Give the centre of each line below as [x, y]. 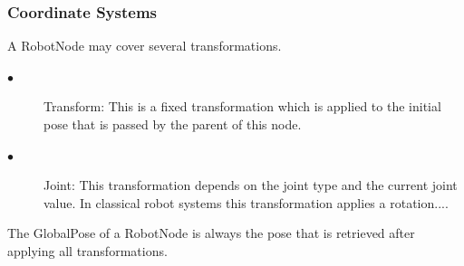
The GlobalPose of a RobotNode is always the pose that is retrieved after [211, 233]
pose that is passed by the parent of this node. [173, 124]
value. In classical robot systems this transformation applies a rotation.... [246, 202]
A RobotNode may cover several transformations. [145, 46]
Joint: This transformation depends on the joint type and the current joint [251, 185]
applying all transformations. [87, 250]
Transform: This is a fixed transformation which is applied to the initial [242, 106]
